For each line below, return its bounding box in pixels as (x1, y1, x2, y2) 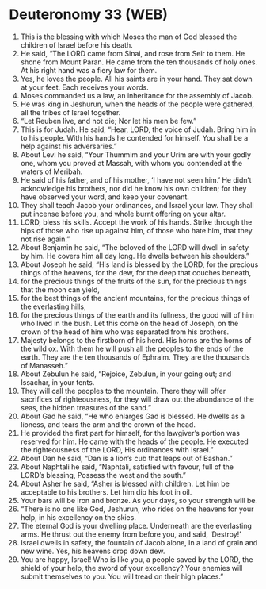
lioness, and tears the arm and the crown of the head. (20, 419, 196, 429)
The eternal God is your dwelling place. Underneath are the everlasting (20, 521, 253, 530)
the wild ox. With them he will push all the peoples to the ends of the (20, 344, 244, 353)
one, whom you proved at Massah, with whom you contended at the (20, 158, 243, 167)
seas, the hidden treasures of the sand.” (20, 402, 151, 412)
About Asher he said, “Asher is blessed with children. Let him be (20, 479, 230, 488)
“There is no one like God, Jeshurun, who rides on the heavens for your (20, 504, 254, 514)
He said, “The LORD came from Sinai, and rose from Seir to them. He (20, 48, 245, 58)
